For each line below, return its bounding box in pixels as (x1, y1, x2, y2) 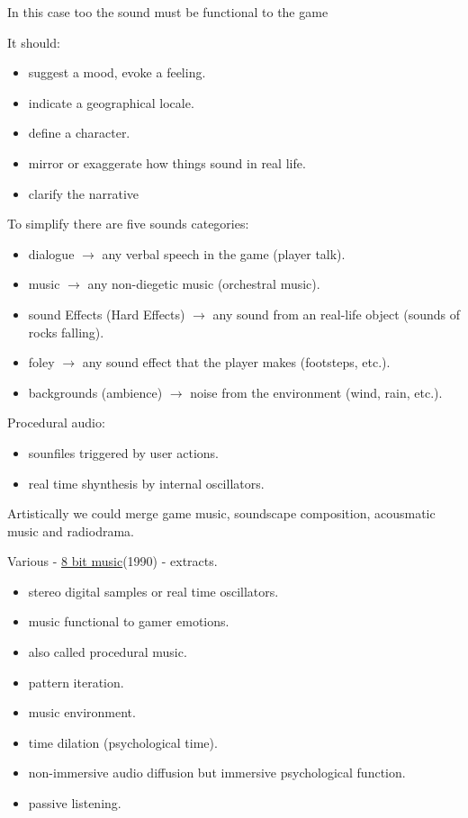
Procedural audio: (7, 413, 105, 432)
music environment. (28, 703, 136, 722)
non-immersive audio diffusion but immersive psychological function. (28, 763, 406, 782)
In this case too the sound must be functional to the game (7, 3, 328, 21)
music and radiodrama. (7, 521, 134, 540)
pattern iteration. (28, 672, 124, 691)
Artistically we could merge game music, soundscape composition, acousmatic (7, 504, 436, 523)
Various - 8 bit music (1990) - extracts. (7, 552, 218, 571)
